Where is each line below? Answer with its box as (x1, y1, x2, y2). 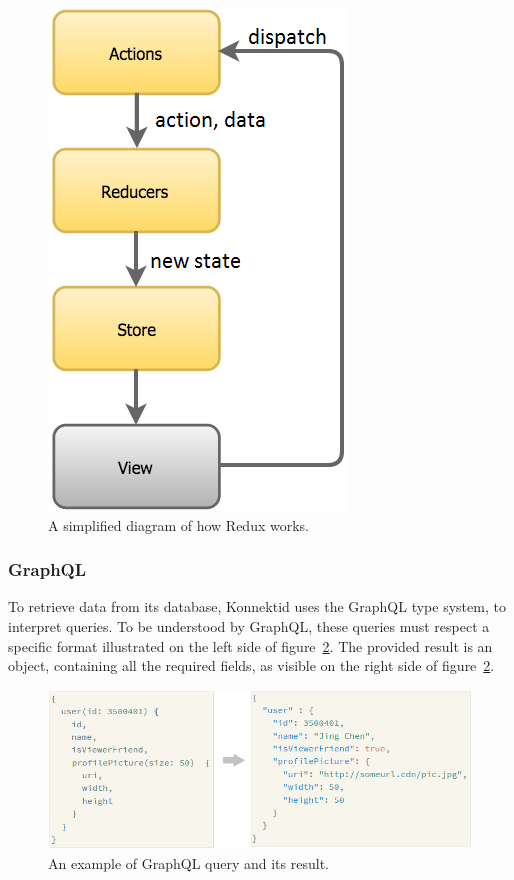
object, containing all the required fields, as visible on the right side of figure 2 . (8, 655, 495, 676)
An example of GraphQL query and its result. (48, 852, 329, 873)
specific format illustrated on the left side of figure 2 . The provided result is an (8, 635, 493, 656)
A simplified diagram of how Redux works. (48, 514, 309, 535)
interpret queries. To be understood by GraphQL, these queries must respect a (8, 616, 490, 636)
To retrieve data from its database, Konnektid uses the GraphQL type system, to (8, 596, 506, 617)
